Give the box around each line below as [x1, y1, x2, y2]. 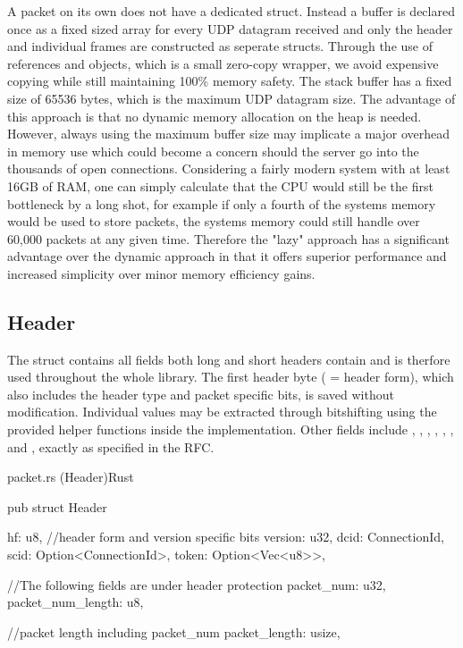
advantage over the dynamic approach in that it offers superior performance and [7, 247, 447, 265]
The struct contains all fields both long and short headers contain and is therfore [7, 349, 450, 368]
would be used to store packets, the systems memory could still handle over [7, 212, 420, 231]
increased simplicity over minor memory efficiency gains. [7, 264, 316, 282]
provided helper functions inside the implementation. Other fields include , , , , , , [7, 420, 454, 439]
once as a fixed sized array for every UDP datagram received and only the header [7, 19, 453, 38]
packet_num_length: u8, [7, 593, 144, 611]
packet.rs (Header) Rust [7, 467, 134, 486]
